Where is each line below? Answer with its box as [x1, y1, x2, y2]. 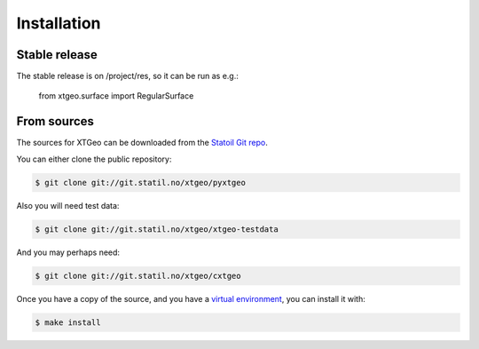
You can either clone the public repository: [16, 154, 172, 164]
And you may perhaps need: [16, 247, 120, 258]
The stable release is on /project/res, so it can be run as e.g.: [16, 71, 239, 82]
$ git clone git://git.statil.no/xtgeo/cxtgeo [35, 271, 241, 281]
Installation [16, 13, 101, 33]
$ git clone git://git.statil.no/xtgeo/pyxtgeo [35, 178, 246, 187]
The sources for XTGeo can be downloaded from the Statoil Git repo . [16, 138, 268, 148]
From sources [16, 114, 95, 129]
